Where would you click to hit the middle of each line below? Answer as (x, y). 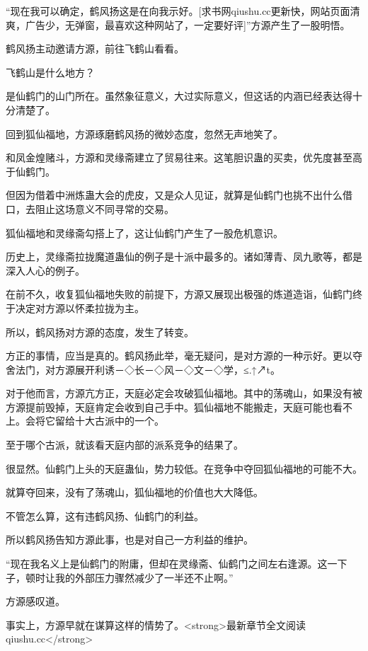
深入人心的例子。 (45, 270)
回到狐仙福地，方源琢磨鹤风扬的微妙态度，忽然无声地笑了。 (144, 133)
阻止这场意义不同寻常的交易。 (104, 208)
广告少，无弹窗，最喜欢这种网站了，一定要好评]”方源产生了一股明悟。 (188, 24)
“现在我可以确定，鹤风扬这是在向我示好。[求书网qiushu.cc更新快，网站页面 (178, 11)
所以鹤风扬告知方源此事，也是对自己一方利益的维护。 (130, 540)
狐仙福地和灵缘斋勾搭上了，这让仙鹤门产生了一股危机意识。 (144, 232)
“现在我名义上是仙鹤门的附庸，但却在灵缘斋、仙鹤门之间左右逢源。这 (167, 564)
